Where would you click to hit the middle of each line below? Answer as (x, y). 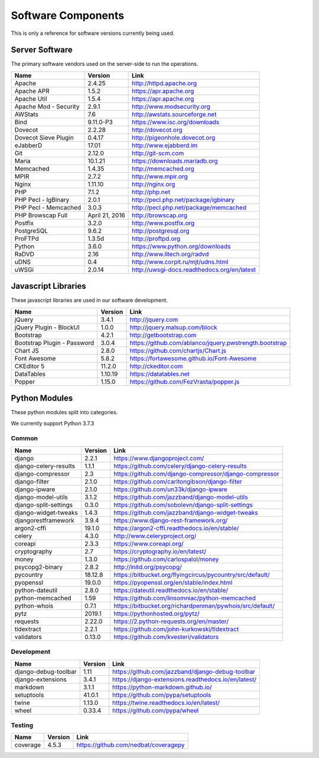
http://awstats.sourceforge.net (174, 114)
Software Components (67, 15)
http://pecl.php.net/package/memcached (189, 207)
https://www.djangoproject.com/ (159, 458)
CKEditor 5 (30, 366)
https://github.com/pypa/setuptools (162, 695)
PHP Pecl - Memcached (48, 207)
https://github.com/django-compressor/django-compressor (196, 473)
